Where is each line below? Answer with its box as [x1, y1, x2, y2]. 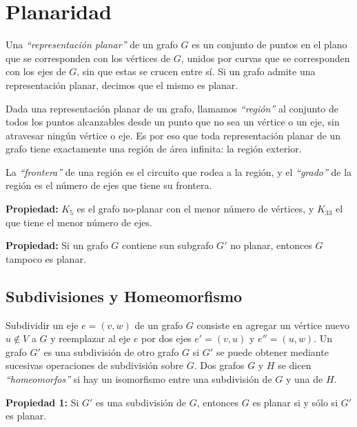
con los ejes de [6, 64, 66, 79]
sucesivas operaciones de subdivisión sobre [6, 358, 184, 373]
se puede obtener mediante [216, 344, 329, 359]
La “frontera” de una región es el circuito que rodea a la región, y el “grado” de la [6, 164, 352, 179]
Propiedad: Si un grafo [6, 238, 108, 252]
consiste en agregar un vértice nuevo [196, 317, 350, 332]
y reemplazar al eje [50, 331, 131, 346]
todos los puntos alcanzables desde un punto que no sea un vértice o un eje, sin [6, 115, 340, 129]
